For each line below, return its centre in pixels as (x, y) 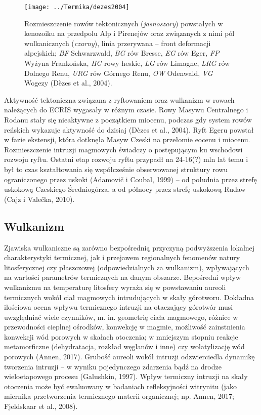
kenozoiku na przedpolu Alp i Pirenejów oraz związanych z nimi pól (129, 33)
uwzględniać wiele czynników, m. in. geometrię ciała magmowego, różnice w (121, 317)
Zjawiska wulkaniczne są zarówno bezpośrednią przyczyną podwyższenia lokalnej (129, 247)
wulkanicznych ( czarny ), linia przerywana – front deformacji (118, 43)
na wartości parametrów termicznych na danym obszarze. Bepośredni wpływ (123, 277)
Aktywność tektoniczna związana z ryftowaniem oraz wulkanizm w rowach (119, 99)
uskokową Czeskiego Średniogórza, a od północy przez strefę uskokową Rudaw (125, 189)
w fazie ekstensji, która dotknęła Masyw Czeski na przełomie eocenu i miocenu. (127, 139)
